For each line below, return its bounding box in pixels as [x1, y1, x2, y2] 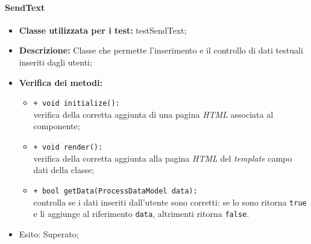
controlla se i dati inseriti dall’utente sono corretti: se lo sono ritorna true [33, 195, 307, 208]
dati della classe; [33, 163, 95, 176]
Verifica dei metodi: [19, 76, 102, 88]
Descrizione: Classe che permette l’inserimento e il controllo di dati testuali [19, 44, 303, 56]
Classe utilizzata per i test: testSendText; [19, 23, 187, 36]
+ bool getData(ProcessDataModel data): [33, 186, 198, 195]
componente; [33, 120, 80, 132]
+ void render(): [33, 143, 103, 152]
